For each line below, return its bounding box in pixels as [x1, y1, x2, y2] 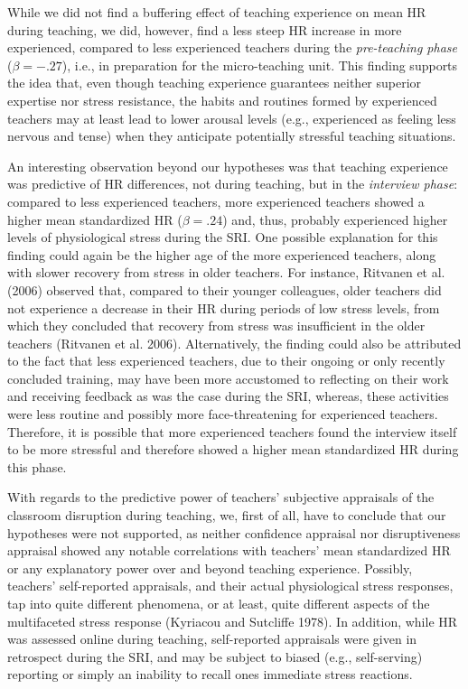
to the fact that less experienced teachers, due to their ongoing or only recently [7, 351, 445, 370]
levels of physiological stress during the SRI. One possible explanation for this [7, 228, 438, 247]
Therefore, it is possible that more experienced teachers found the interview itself [7, 422, 457, 441]
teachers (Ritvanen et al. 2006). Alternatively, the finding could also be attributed [7, 333, 462, 352]
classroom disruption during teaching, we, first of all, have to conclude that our [7, 506, 446, 525]
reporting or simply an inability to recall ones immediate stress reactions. [7, 665, 413, 684]
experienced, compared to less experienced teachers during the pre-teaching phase [7, 38, 457, 57]
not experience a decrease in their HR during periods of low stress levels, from [7, 298, 440, 317]
